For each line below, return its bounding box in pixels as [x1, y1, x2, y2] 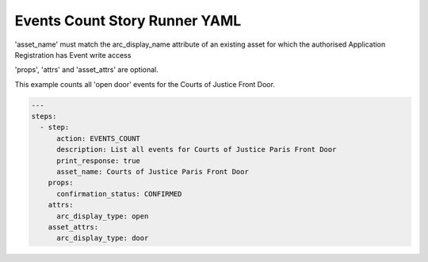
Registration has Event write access [14, 50, 132, 59]
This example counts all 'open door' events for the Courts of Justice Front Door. [14, 79, 275, 89]
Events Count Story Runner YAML [14, 12, 242, 29]
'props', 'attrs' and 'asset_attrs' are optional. [14, 65, 159, 74]
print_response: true [56, 156, 140, 165]
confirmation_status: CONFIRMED [56, 189, 182, 198]
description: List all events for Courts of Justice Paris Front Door [56, 145, 337, 154]
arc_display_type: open [56, 211, 149, 221]
